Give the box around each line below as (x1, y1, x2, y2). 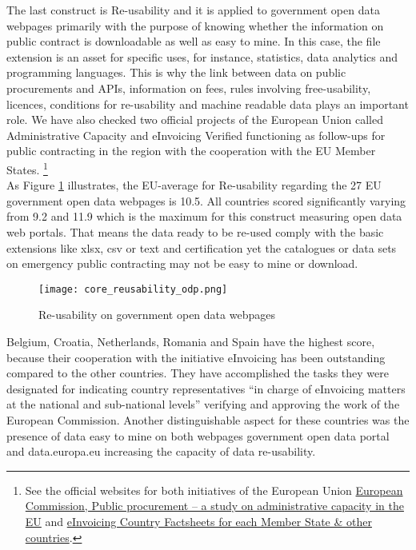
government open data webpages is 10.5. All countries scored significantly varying (6, 192, 406, 209)
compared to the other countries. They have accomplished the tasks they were (6, 365, 389, 381)
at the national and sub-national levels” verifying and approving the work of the (6, 396, 400, 412)
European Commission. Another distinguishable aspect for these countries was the (6, 411, 410, 428)
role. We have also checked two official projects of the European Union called (6, 111, 383, 128)
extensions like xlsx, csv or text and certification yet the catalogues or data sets (6, 239, 397, 256)
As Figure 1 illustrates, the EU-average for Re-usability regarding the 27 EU (6, 177, 382, 193)
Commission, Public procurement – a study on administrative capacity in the (25, 497, 404, 514)
